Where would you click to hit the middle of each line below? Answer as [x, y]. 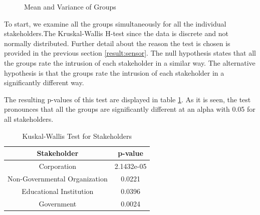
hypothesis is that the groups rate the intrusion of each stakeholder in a [114, 72]
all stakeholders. [29, 119]
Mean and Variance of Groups [70, 7]
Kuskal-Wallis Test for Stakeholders [77, 136]
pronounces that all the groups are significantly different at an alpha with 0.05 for [130, 109]
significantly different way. [44, 82]
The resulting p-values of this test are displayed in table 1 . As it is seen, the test [127, 99]
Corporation [58, 166]
